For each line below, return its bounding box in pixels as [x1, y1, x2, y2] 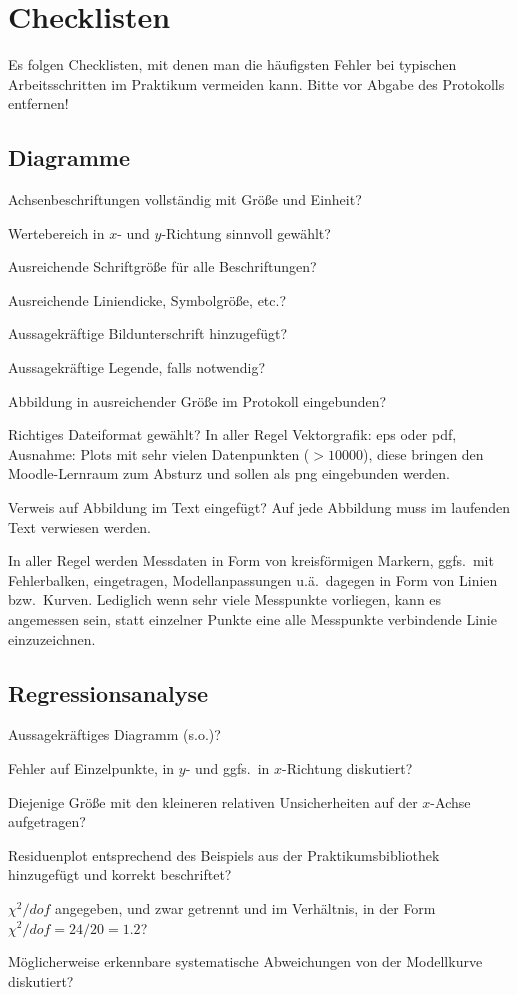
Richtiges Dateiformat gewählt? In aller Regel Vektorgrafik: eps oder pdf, [8, 424, 457, 445]
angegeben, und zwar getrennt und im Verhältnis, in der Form [55, 897, 436, 918]
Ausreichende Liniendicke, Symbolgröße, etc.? [8, 289, 287, 310]
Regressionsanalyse [8, 677, 209, 708]
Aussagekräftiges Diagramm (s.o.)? [8, 724, 221, 745]
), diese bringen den [362, 443, 484, 464]
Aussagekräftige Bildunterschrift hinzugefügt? [8, 323, 288, 344]
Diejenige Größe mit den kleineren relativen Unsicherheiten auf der [8, 791, 418, 812]
